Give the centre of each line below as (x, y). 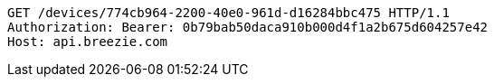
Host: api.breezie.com (88, 42)
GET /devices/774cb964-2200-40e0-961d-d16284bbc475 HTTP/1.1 (228, 13)
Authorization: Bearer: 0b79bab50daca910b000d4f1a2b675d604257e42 (248, 27)
